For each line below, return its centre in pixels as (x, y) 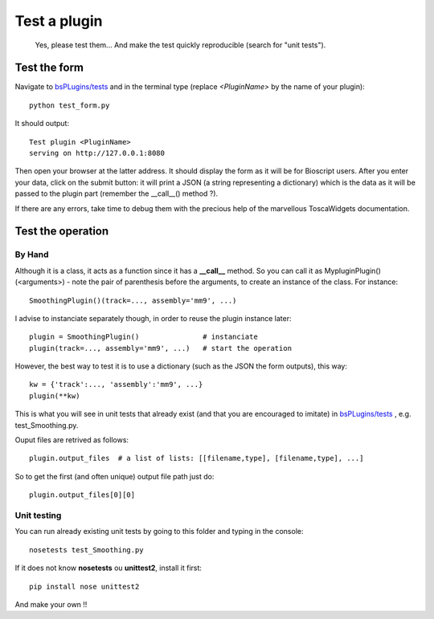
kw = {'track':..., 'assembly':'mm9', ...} (116, 385)
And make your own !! (51, 604)
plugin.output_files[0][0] (82, 495)
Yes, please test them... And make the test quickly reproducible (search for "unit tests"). (180, 45)
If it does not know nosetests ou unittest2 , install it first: (108, 568)
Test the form (49, 68)
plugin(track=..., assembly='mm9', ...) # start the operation (161, 348)
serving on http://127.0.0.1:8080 (97, 153)
